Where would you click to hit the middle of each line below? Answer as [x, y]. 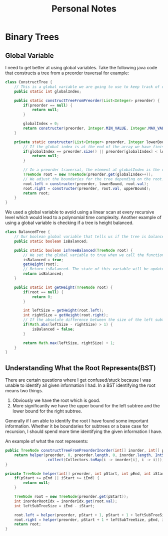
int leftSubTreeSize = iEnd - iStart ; [54, 506]
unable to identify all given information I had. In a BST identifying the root [80, 385]
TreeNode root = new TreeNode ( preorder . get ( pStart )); [71, 497]
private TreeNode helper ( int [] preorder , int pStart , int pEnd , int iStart [86, 473]
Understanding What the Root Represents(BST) [80, 368]
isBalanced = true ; [43, 260]
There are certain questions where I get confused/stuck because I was [78, 380]
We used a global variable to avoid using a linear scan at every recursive [80, 212]
